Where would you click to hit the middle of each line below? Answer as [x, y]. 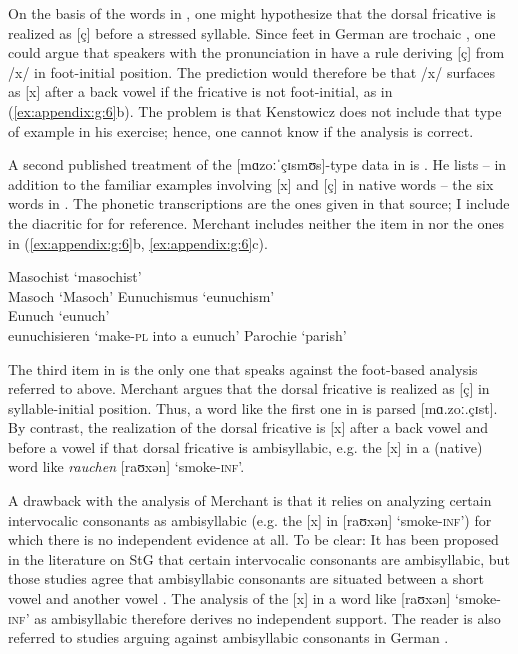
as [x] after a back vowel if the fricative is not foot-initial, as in [200, 91]
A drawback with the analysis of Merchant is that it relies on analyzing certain [250, 500]
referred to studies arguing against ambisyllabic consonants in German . [228, 637]
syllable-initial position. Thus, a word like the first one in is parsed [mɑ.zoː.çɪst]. [253, 407]
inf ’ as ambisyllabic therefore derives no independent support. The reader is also [254, 617]
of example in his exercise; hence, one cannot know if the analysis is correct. [241, 130]
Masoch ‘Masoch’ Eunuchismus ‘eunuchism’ [141, 295]
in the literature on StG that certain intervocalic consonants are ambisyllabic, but [259, 558]
